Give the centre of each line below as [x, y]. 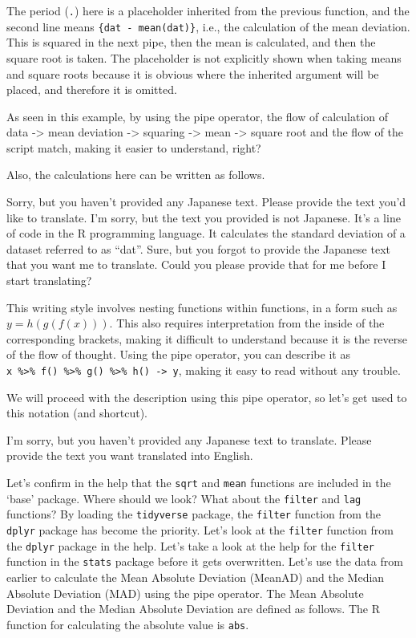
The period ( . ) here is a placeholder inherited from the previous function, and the [208, 10]
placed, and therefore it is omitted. [92, 89]
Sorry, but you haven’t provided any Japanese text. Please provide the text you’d [206, 202]
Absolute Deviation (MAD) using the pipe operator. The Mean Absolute [185, 593]
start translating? [49, 280]
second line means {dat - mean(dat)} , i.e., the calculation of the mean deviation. [208, 26]
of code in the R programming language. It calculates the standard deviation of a [206, 233]
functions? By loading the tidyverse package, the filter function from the [194, 514]
